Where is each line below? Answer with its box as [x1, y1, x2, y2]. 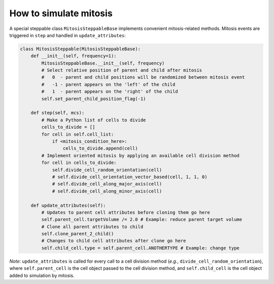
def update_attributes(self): [30, 202, 106, 208]
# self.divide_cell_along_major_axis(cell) [52, 181, 162, 187]
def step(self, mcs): [30, 110, 85, 116]
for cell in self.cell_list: [41, 131, 114, 137]
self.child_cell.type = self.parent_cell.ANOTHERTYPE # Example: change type [41, 245, 239, 251]
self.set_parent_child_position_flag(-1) [41, 96, 146, 102]
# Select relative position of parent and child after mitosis [41, 68, 202, 73]
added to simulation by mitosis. [9, 272, 75, 278]
